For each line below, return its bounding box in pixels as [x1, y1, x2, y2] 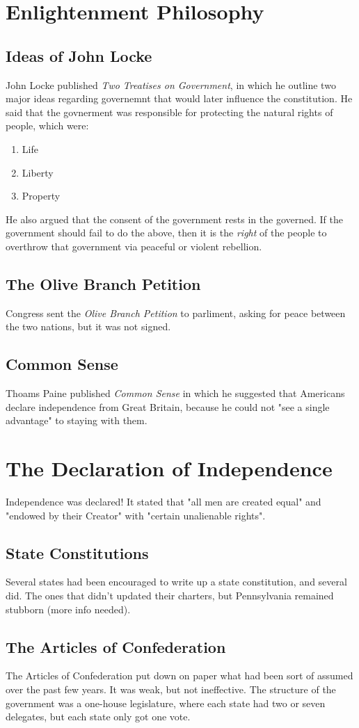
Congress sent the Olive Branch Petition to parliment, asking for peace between [6, 305, 346, 320]
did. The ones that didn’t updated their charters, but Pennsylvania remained [6, 588, 334, 602]
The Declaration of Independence [6, 454, 333, 483]
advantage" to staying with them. [6, 413, 147, 428]
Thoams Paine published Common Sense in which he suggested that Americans [6, 386, 345, 401]
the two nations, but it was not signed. [6, 319, 171, 334]
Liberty [22, 165, 54, 179]
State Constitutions [6, 542, 149, 563]
